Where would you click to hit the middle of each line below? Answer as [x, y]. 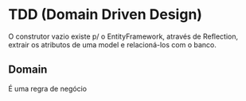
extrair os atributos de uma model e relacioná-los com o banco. [112, 44]
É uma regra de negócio [48, 88]
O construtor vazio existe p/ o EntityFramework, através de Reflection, [123, 36]
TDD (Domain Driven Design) [105, 15]
